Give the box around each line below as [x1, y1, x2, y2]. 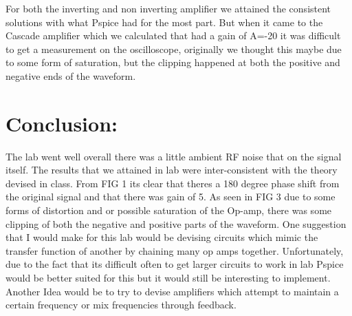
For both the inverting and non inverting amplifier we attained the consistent [5, 1, 331, 15]
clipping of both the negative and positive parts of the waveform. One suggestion [5, 216, 346, 231]
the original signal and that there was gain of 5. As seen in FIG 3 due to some [5, 189, 335, 204]
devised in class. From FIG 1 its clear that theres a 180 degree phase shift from [5, 176, 340, 190]
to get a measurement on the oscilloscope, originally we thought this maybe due [5, 41, 342, 56]
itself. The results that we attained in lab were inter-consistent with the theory [5, 162, 338, 177]
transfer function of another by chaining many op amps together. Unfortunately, [5, 243, 344, 257]
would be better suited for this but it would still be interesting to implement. [5, 271, 331, 285]
